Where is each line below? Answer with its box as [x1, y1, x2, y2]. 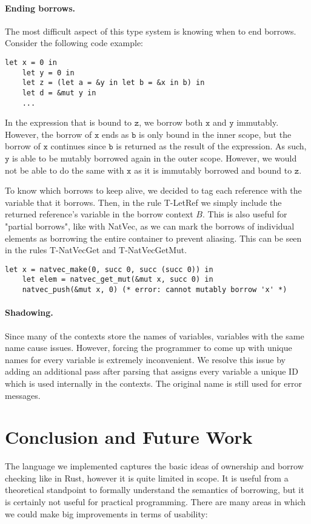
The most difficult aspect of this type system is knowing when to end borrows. [5, 24, 296, 37]
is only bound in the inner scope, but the [139, 128, 292, 140]
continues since [50, 140, 106, 152]
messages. [5, 389, 41, 401]
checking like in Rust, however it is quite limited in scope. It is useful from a [5, 471, 289, 484]
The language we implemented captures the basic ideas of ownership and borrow [5, 460, 304, 472]
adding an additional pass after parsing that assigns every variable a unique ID [5, 365, 298, 378]
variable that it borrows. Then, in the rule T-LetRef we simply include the [5, 196, 282, 208]
